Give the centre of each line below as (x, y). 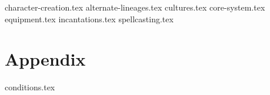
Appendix (45, 59)
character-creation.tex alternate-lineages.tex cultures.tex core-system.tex (135, 7)
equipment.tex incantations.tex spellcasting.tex (89, 18)
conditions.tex (30, 87)
